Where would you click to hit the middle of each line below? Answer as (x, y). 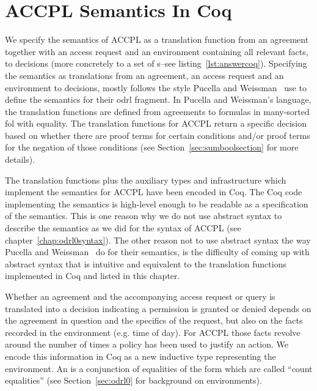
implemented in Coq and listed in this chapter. (93, 276)
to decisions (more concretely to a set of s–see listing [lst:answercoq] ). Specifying (156, 63)
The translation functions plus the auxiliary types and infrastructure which (146, 180)
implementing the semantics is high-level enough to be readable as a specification (157, 203)
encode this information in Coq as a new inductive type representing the (140, 356)
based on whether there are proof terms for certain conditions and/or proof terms (158, 135)
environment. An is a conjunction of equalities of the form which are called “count (159, 368)
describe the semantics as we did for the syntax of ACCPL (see (123, 228)
